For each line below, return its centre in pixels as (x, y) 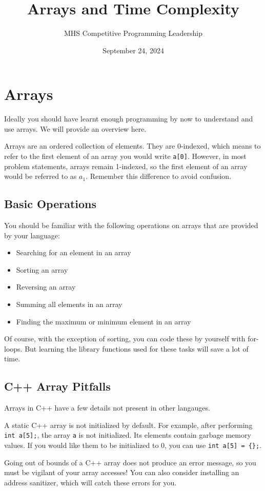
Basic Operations (50, 204)
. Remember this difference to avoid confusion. (159, 176)
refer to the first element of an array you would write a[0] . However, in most (125, 156)
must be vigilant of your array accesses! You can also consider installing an (122, 472)
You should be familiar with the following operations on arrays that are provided (131, 225)
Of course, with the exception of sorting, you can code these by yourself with (125, 339)
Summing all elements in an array (69, 304)
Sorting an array (42, 269)
